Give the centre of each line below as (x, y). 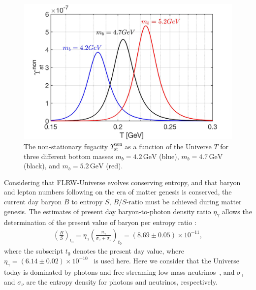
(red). (114, 166)
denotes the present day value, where (128, 251)
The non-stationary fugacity (66, 146)
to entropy (87, 201)
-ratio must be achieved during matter (184, 201)
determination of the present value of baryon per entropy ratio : (100, 222)
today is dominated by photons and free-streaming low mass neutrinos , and (119, 272)
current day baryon (33, 201)
